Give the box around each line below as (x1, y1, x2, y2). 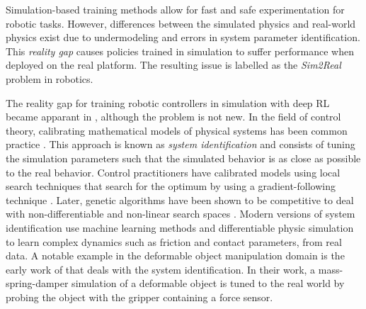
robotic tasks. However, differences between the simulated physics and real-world (6, 16, 356, 30)
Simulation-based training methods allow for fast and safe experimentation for (6, 2, 345, 16)
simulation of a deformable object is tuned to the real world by (72, 276, 345, 291)
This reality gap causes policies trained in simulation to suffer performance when (6, 43, 354, 58)
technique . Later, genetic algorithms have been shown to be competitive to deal (6, 192, 354, 207)
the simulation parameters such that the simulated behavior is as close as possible (6, 150, 361, 165)
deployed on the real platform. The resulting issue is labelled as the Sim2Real (6, 57, 341, 72)
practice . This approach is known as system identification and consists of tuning (6, 137, 355, 152)
